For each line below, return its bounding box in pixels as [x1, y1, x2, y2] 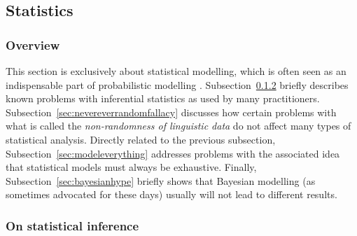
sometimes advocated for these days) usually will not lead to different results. [6, 187, 337, 202]
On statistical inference [6, 216, 139, 234]
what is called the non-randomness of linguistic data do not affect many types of [6, 118, 351, 133]
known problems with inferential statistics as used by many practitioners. [6, 91, 320, 106]
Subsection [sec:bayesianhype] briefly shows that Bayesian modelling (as [6, 173, 316, 188]
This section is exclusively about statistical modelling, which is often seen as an [6, 64, 346, 78]
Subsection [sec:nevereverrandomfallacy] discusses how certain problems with [6, 104, 337, 119]
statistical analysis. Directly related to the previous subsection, [6, 132, 276, 146]
